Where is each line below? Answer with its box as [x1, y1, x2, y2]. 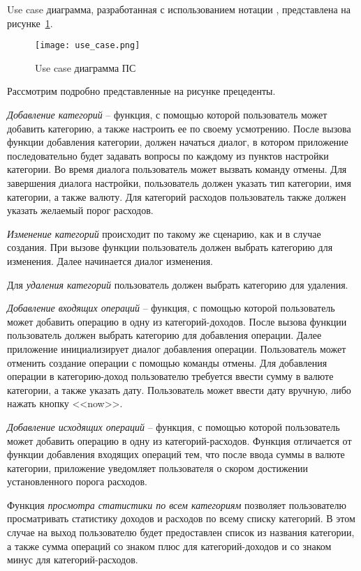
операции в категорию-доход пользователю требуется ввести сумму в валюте [7, 369, 334, 383]
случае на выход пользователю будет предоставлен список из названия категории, [7, 525, 355, 540]
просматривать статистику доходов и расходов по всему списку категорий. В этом [7, 511, 355, 526]
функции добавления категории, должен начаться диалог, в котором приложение [7, 135, 348, 149]
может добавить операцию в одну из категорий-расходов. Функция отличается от [7, 433, 352, 448]
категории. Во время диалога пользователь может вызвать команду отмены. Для [7, 162, 347, 176]
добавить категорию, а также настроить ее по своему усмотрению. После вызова [7, 121, 351, 135]
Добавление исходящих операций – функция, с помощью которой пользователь [7, 419, 340, 434]
